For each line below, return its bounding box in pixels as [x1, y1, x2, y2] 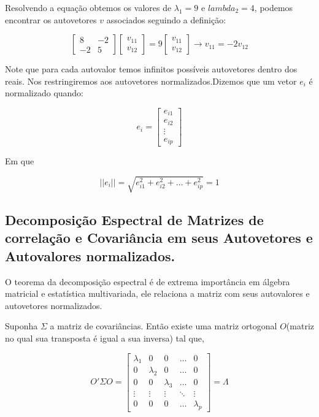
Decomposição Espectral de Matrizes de [5, 210, 264, 229]
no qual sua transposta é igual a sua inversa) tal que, [5, 331, 204, 344]
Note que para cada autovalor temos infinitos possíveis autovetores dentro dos [5, 63, 298, 75]
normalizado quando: [5, 86, 84, 99]
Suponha [5, 319, 38, 332]
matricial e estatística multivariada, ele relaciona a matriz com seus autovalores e [5, 287, 310, 300]
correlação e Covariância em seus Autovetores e [5, 228, 313, 247]
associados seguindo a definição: [106, 13, 226, 26]
